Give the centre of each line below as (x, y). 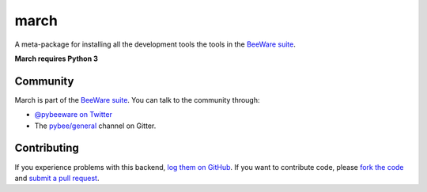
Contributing (47, 148)
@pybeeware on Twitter (73, 115)
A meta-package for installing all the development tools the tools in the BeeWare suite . (155, 44)
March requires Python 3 (56, 58)
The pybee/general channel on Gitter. (95, 126)
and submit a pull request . (57, 178)
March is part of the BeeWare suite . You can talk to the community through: (137, 100)
